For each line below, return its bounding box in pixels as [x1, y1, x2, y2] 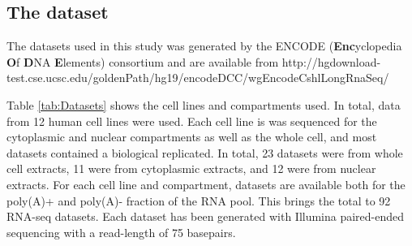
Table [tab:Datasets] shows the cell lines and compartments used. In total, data [6, 96, 401, 113]
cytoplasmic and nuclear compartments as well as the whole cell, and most [6, 128, 377, 145]
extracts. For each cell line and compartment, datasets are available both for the [6, 175, 406, 192]
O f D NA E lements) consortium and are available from [6, 53, 279, 70]
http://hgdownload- [281, 53, 381, 70]
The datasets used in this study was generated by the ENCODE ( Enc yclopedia [6, 37, 402, 54]
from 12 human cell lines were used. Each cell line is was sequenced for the [6, 112, 377, 129]
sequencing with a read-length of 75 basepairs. [6, 223, 236, 240]
